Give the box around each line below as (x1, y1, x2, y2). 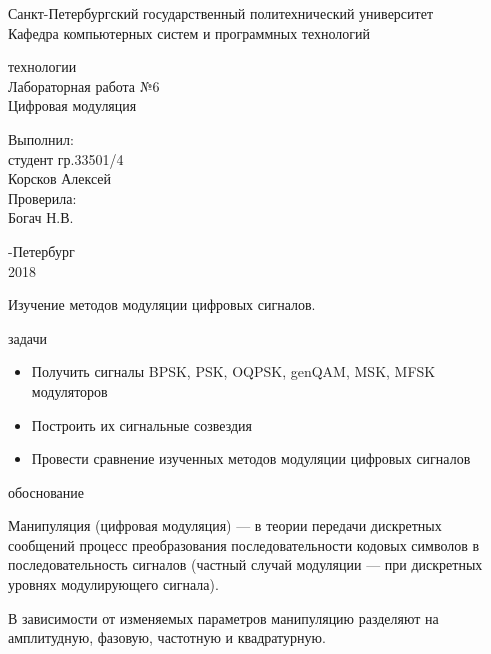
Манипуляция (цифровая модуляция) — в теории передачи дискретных (8, 515, 442, 536)
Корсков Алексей (8, 168, 112, 189)
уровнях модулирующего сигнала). (8, 574, 219, 595)
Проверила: (8, 187, 77, 208)
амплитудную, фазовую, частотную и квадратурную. (8, 627, 326, 648)
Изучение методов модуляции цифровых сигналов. (8, 294, 316, 315)
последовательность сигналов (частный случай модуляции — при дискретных (8, 554, 483, 575)
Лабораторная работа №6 (8, 75, 160, 96)
